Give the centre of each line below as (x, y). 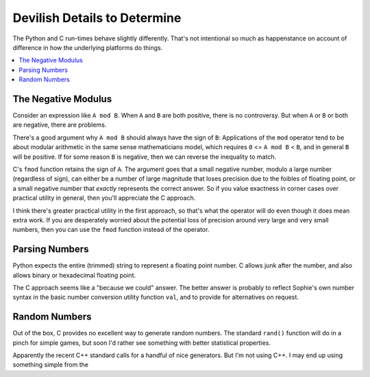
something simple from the (51, 365)
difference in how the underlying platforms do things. (88, 47)
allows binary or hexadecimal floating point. (74, 275)
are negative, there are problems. (60, 125)
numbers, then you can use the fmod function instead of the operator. (111, 230)
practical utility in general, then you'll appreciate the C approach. (104, 198)
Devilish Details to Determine (97, 18)
